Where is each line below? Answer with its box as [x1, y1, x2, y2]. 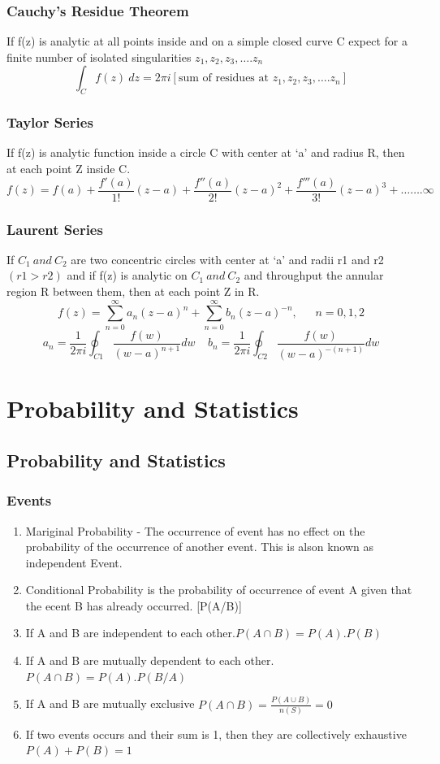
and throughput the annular [244, 267, 384, 284]
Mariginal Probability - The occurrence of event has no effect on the [25, 522, 365, 539]
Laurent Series [6, 219, 103, 239]
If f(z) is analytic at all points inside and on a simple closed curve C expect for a [6, 33, 408, 50]
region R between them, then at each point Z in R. [6, 283, 260, 300]
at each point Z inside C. [6, 160, 131, 177]
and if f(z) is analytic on [67, 267, 188, 284]
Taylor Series [6, 112, 93, 132]
